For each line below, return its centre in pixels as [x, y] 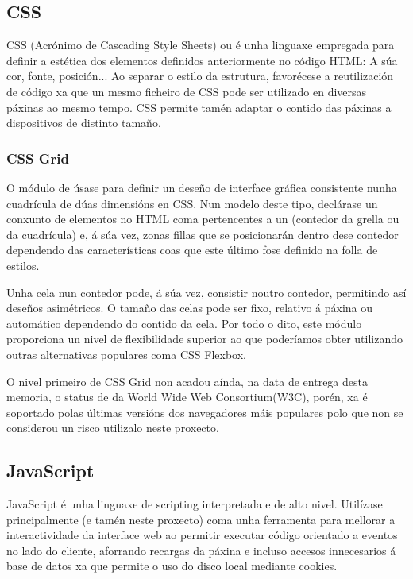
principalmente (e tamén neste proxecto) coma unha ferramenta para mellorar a [201, 519]
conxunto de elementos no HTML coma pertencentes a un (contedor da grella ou [203, 219]
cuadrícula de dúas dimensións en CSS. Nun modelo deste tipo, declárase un [192, 203]
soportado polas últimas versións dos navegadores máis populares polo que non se [205, 412]
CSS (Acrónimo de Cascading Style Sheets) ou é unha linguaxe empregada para [201, 45]
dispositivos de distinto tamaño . [84, 123]
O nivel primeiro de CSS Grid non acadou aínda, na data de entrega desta [187, 381]
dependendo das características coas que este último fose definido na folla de [192, 250]
